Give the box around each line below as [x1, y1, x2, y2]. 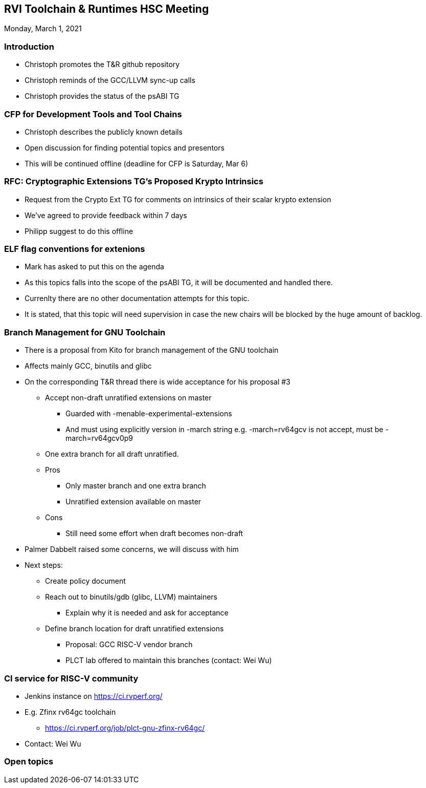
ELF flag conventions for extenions [4, 244, 145, 254]
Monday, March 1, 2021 [4, 24, 82, 33]
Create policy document [45, 577, 126, 586]
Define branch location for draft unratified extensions [45, 624, 224, 633]
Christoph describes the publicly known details [25, 127, 183, 136]
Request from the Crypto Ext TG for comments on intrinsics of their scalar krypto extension [25, 195, 331, 204]
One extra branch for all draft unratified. [45, 450, 179, 459]
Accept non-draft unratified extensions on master [45, 393, 212, 402]
